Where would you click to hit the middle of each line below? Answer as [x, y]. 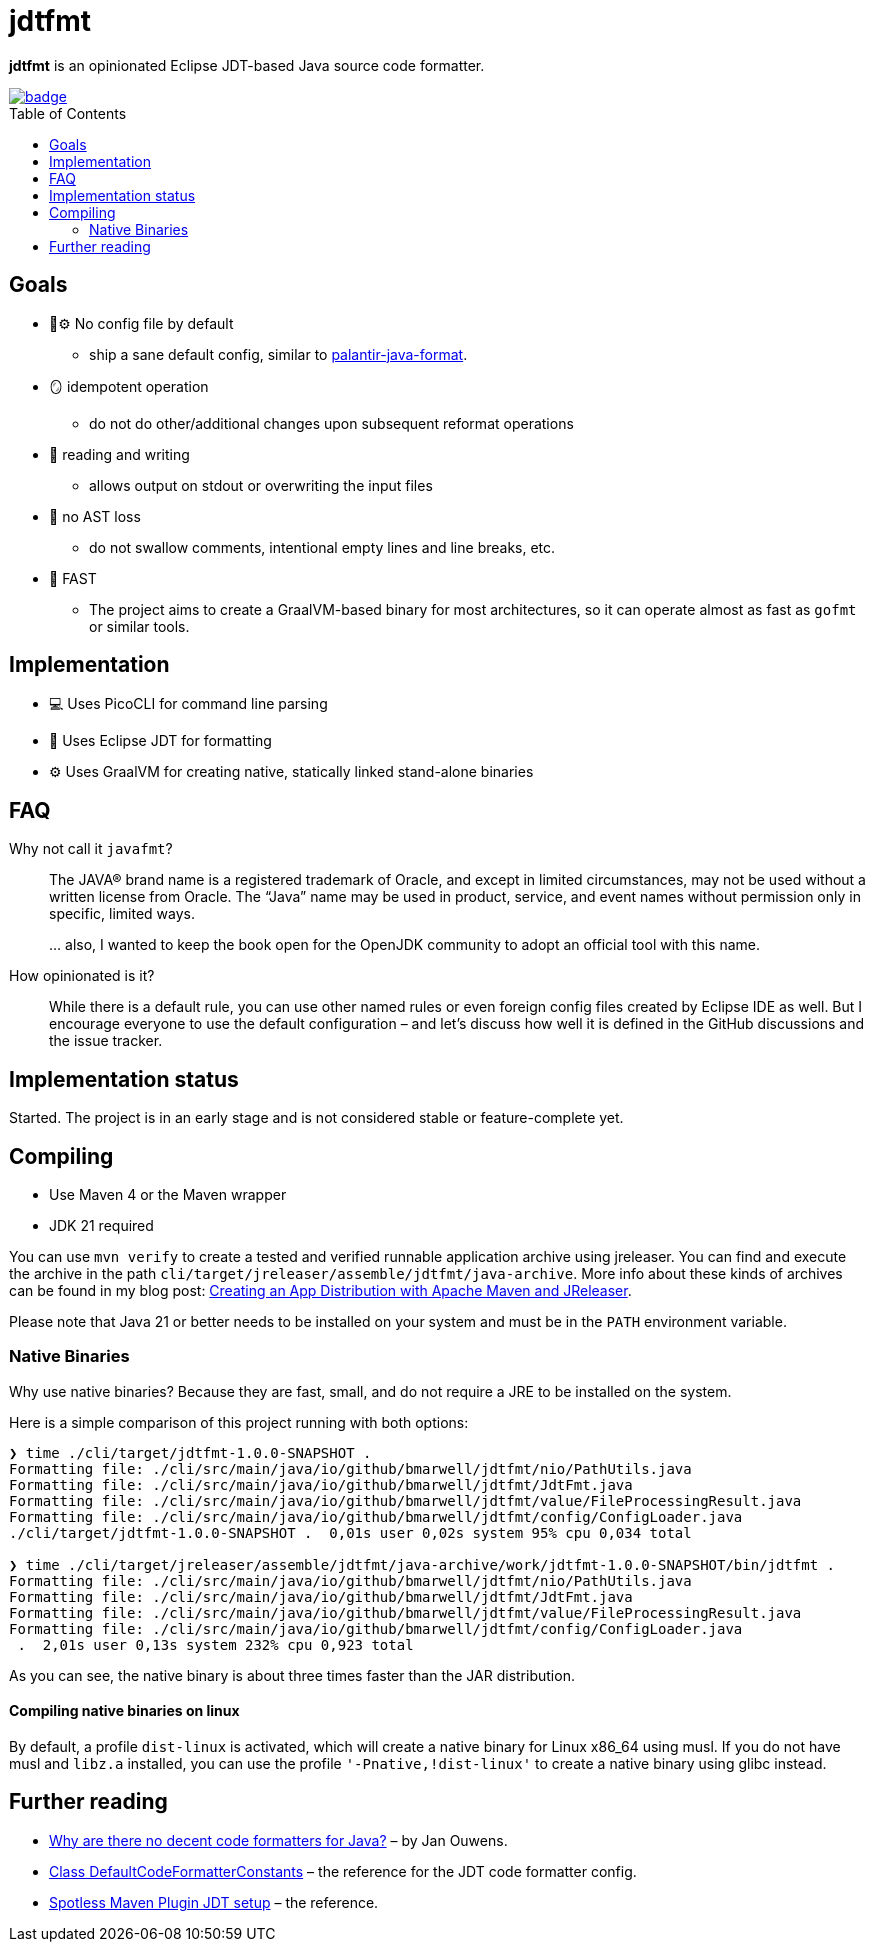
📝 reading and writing [119, 454]
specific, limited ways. [122, 914]
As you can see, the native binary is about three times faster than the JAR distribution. [292, 1675]
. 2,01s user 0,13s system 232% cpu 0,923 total [215, 1644]
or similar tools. [139, 626]
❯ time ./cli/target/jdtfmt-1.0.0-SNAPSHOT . [190, 1452]
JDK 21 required [101, 1225]
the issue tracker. [106, 1041]
